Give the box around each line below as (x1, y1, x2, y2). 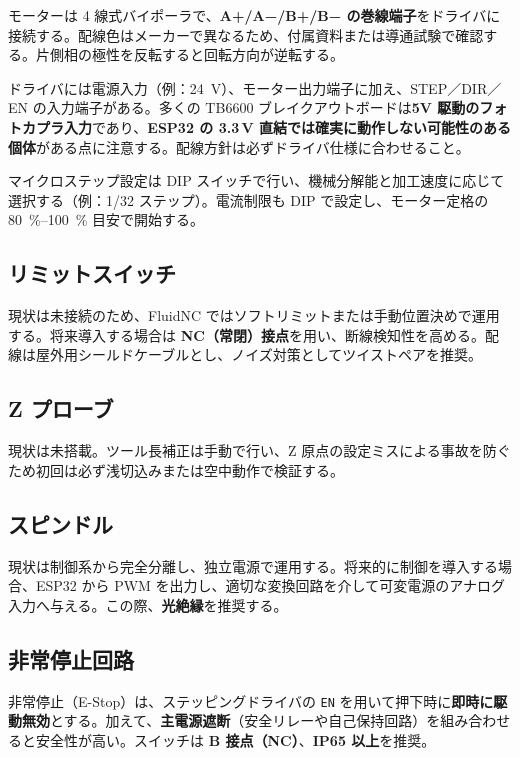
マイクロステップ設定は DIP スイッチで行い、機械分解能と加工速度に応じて (8, 170, 505, 191)
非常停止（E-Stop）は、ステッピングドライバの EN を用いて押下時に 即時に (8, 690, 494, 711)
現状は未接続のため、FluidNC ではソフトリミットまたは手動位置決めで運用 (8, 305, 500, 326)
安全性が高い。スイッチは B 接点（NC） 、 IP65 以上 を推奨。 (35, 729, 436, 750)
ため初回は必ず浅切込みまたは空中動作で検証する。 (8, 459, 344, 480)
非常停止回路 (8, 643, 134, 674)
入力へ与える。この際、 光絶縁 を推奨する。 (8, 594, 288, 615)
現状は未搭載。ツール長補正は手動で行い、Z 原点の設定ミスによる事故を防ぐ (8, 440, 511, 461)
